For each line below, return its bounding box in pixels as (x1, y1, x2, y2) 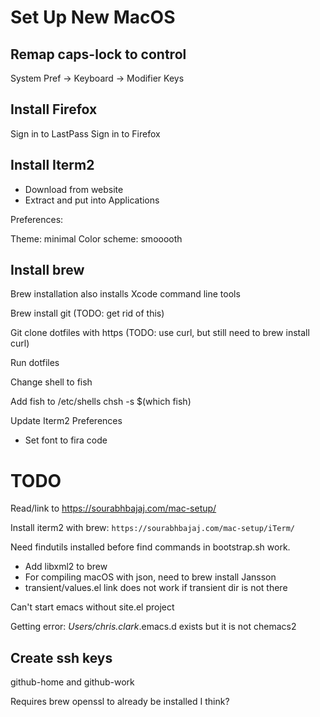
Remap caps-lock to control (10, 46, 187, 63)
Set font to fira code (24, 434, 108, 446)
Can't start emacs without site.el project (10, 601, 175, 613)
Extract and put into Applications (24, 194, 160, 206)
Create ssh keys (10, 649, 113, 666)
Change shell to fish (10, 376, 93, 388)
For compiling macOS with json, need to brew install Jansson (24, 571, 277, 583)
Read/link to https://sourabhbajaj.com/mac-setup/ (10, 502, 217, 515)
